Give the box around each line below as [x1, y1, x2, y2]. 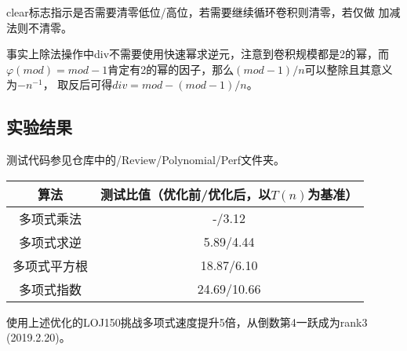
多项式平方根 [13, 256, 89, 275]
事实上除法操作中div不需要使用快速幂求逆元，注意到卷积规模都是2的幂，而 [6, 46, 390, 62]
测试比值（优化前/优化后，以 [100, 185, 271, 203]
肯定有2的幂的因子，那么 [107, 60, 234, 77]
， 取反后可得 [42, 76, 113, 93]
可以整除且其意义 [304, 60, 393, 77]
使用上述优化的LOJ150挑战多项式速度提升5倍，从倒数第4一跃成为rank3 [6, 313, 368, 330]
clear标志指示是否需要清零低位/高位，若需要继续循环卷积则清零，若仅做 [6, 4, 375, 20]
